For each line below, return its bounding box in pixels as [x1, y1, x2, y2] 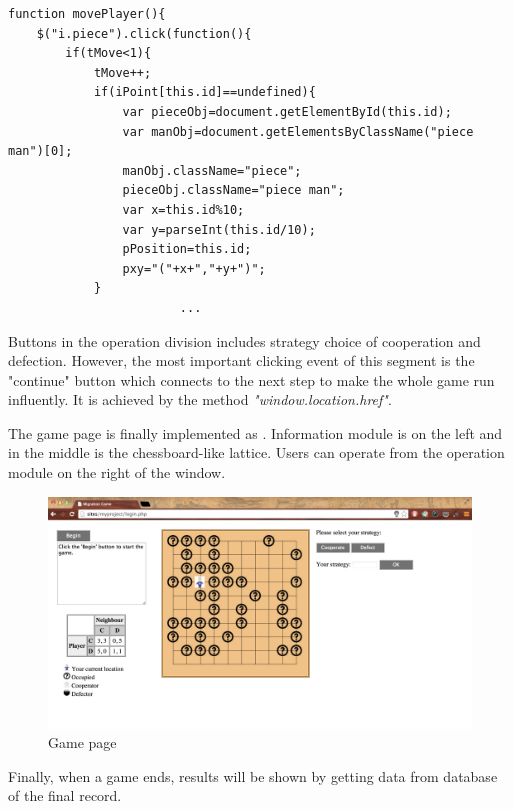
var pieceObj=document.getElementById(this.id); [122, 104, 452, 119]
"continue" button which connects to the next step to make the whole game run [8, 369, 495, 390]
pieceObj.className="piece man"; [122, 183, 345, 198]
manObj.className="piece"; [122, 163, 302, 178]
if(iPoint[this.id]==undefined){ [93, 85, 316, 100]
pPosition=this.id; [122, 242, 252, 257]
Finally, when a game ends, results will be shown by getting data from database [8, 765, 498, 786]
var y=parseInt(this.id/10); [122, 222, 316, 237]
